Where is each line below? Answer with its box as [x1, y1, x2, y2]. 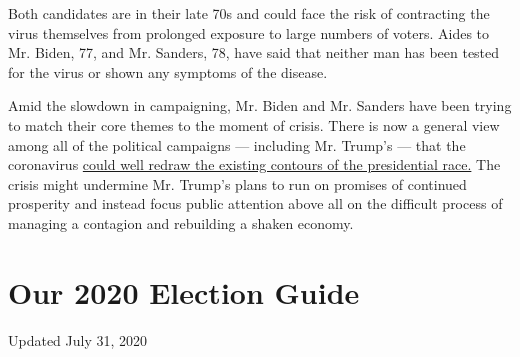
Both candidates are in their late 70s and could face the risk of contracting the [8, 3, 490, 23]
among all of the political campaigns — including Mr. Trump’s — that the [8, 134, 466, 155]
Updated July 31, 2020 [8, 329, 148, 350]
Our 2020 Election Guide [8, 271, 360, 312]
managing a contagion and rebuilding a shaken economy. [8, 212, 354, 233]
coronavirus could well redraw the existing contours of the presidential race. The [8, 154, 501, 175]
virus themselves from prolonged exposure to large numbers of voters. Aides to [8, 22, 490, 43]
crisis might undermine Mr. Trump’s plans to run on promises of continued [8, 173, 467, 194]
